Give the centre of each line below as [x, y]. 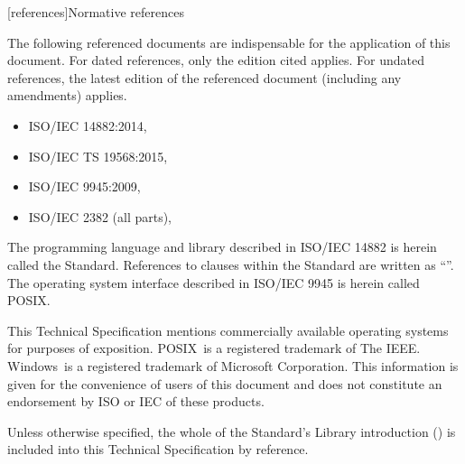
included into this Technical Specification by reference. [158, 449]
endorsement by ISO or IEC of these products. [136, 401]
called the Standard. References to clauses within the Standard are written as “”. [231, 264]
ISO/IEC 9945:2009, [84, 186]
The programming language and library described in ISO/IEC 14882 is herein [222, 247]
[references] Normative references [96, 12]
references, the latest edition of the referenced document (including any [205, 77]
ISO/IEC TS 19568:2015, [98, 156]
